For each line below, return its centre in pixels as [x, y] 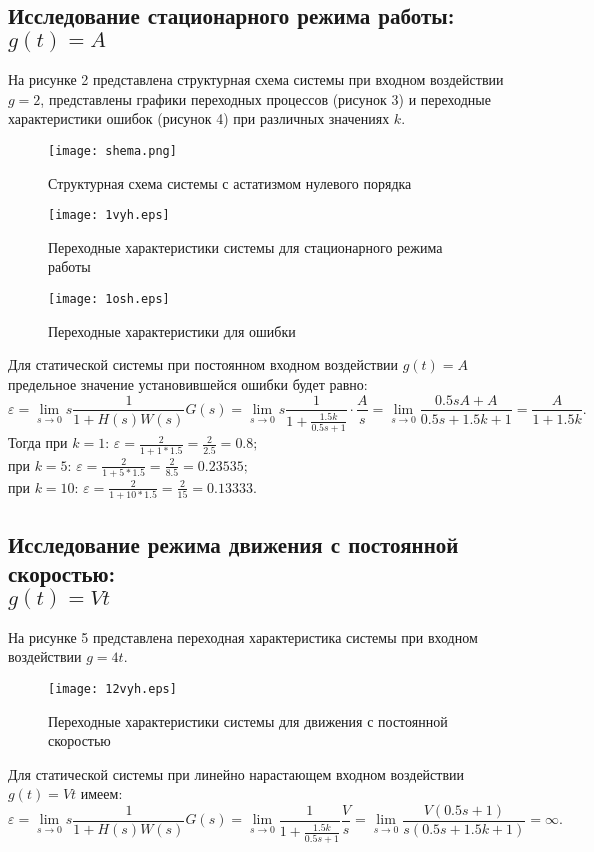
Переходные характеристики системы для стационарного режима [245, 246]
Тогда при [38, 442]
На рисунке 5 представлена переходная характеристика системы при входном [243, 636]
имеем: [101, 793]
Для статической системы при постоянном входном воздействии [203, 364]
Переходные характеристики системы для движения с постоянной [248, 720]
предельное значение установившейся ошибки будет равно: [188, 383]
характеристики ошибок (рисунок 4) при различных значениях [199, 118]
